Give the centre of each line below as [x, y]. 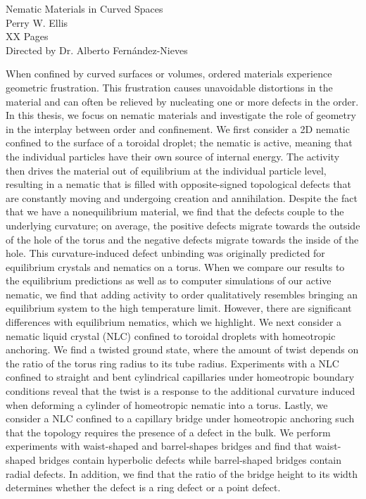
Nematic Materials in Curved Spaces [84, 8]
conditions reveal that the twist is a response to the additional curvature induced [181, 391]
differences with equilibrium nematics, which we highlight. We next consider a [174, 322]
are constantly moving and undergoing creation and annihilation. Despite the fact [182, 197]
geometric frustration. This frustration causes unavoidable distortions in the [169, 87]
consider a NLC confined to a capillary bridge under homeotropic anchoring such [180, 418]
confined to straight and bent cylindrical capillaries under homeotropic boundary [180, 377]
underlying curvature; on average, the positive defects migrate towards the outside [183, 225]
